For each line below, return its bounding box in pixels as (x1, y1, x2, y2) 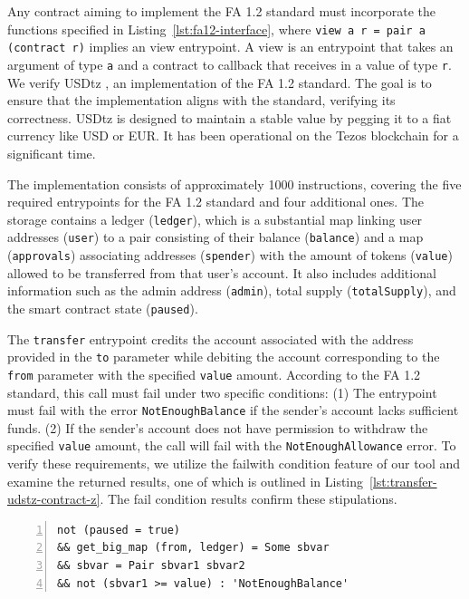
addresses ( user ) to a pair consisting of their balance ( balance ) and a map (7, 227, 424, 246)
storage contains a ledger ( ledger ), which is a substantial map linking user (7, 209, 423, 228)
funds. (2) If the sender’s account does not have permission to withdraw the (7, 418, 428, 437)
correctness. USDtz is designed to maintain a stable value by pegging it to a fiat (7, 108, 452, 127)
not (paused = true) (57, 523, 181, 536)
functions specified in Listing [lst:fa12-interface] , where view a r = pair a (7, 19, 426, 38)
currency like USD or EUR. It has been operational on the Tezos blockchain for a (7, 126, 459, 145)
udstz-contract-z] (7, 489, 100, 508)
